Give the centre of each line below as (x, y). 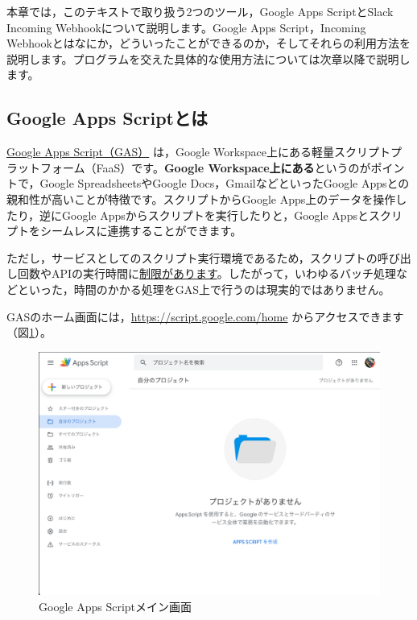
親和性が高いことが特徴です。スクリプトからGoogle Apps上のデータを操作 (201, 198)
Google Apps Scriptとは (107, 118)
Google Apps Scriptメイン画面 (116, 606)
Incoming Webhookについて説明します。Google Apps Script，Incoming (186, 27)
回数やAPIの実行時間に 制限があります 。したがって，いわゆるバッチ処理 (207, 273)
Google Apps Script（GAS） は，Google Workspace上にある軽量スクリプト (198, 152)
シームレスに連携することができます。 (141, 231)
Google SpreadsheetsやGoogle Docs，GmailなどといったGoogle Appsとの (225, 183)
